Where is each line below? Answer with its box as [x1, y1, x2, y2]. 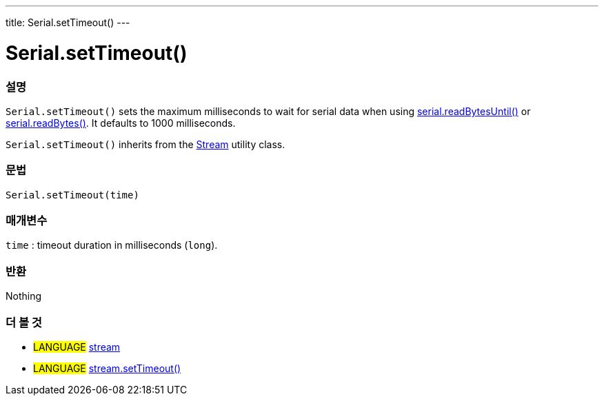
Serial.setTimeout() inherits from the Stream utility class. [6, 138, 285, 150]
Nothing [6, 290, 42, 302]
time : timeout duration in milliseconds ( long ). [6, 239, 218, 251]
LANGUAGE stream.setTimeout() [33, 362, 181, 374]
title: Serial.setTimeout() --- [6, 17, 130, 28]
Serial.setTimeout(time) [6, 189, 139, 200]
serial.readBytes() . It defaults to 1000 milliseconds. [6, 116, 236, 129]
